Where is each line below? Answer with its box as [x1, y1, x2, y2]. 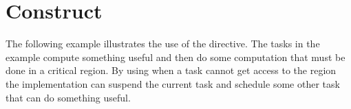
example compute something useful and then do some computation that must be [6, 49, 345, 64]
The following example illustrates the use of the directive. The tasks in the [6, 36, 320, 51]
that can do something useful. [6, 90, 131, 104]
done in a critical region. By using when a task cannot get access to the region [6, 63, 337, 77]
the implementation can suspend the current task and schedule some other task [6, 76, 340, 90]
